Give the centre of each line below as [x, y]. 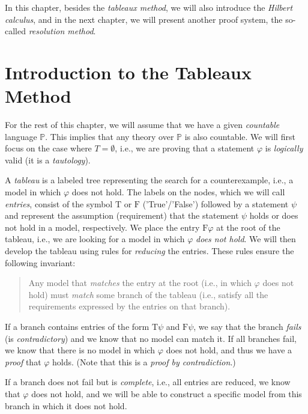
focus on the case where [48, 148]
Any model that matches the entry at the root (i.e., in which [140, 283]
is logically [284, 148]
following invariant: [40, 262]
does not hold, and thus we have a [229, 350]
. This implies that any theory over [110, 136]
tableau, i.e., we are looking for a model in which [95, 239]
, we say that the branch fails [247, 326]
